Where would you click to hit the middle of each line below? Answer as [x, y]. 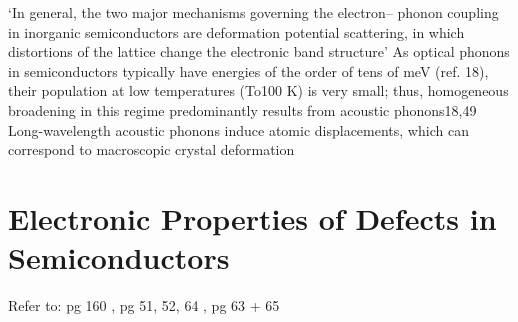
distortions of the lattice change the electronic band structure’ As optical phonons [259, 51]
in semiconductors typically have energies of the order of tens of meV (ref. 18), [248, 70]
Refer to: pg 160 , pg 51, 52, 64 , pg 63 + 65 [144, 305]
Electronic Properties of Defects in [252, 217]
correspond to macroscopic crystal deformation [151, 149]
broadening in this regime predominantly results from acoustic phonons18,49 [242, 109]
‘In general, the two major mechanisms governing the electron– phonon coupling [253, 12]
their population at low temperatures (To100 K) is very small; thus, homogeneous [258, 90]
